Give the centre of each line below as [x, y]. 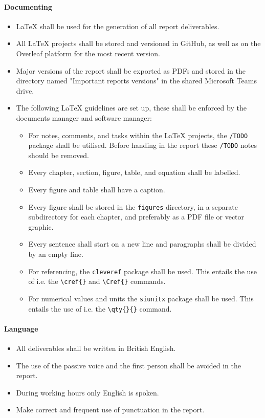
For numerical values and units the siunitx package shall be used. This [141, 298]
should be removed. [59, 155]
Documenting [28, 6]
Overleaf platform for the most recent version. [88, 53]
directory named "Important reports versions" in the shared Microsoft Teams [136, 81]
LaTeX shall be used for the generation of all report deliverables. [118, 26]
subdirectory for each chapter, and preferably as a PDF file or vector [136, 217]
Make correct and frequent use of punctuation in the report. [110, 410]
